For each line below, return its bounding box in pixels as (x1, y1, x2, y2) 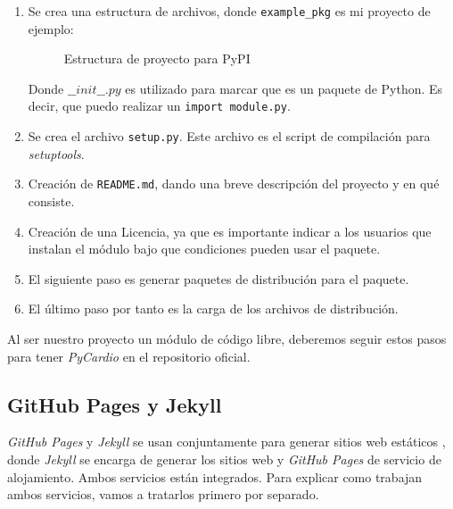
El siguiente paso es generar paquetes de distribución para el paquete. (28, 269, 409, 288)
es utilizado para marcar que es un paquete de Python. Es (125, 79, 443, 97)
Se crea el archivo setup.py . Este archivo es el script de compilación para (28, 127, 431, 146)
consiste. (28, 192, 75, 210)
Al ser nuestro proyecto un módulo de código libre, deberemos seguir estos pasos (7, 329, 447, 347)
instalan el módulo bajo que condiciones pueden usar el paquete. (28, 239, 381, 258)
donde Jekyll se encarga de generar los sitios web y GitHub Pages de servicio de (7, 449, 441, 468)
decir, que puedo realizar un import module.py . (28, 96, 291, 115)
